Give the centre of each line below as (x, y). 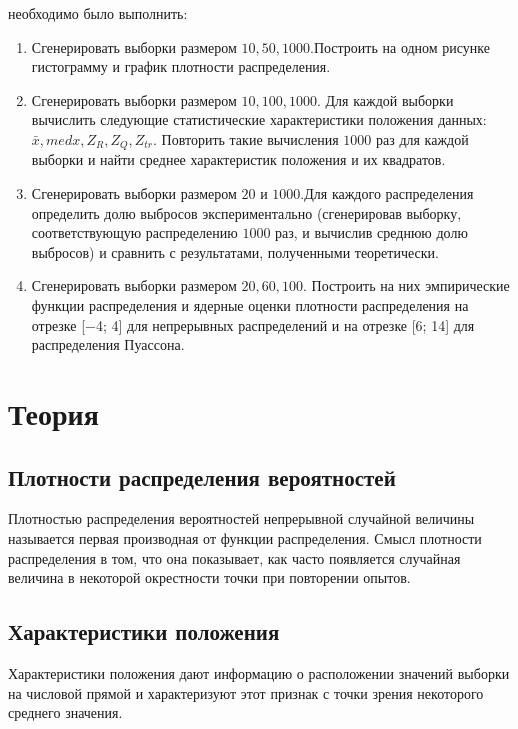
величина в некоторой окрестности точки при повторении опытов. (209, 577)
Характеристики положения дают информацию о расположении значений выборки (259, 672)
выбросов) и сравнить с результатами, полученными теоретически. (235, 251)
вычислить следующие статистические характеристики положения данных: (259, 119)
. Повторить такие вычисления (246, 138)
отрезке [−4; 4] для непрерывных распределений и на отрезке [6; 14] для (253, 324)
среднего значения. (65, 712)
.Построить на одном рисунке (400, 46)
